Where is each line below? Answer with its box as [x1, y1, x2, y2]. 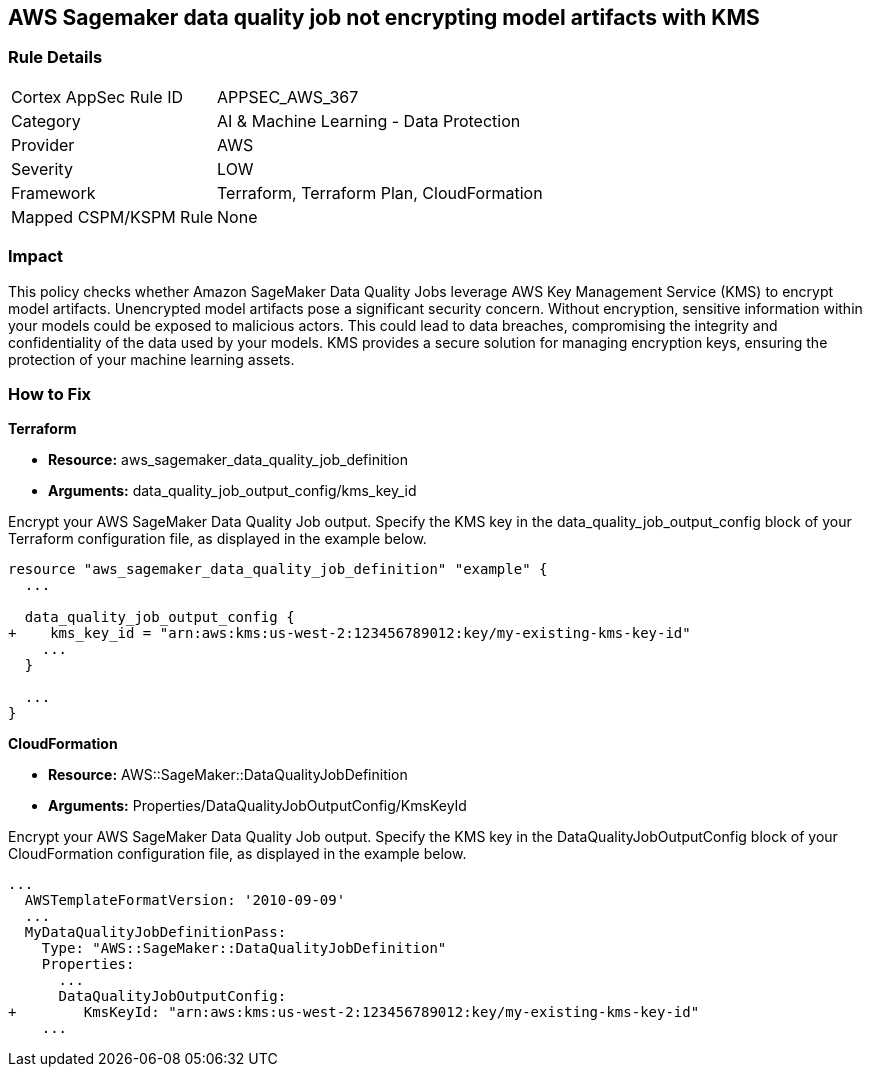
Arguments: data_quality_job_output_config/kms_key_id [48, 482, 417, 500]
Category [11, 110, 81, 131]
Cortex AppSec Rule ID [11, 86, 184, 107]
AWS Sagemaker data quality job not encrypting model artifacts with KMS [8, 5, 760, 30]
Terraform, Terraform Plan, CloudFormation [217, 182, 543, 203]
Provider [11, 134, 75, 155]
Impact [8, 246, 64, 267]
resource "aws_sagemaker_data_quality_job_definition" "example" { [8, 561, 548, 578]
